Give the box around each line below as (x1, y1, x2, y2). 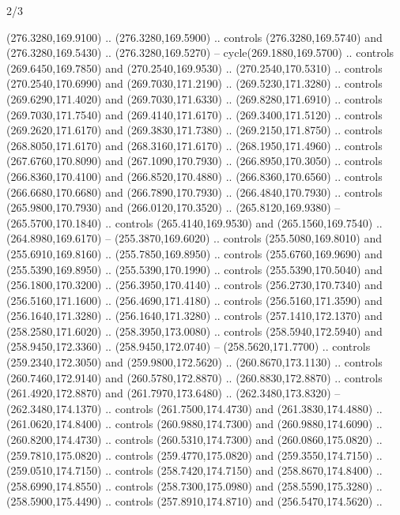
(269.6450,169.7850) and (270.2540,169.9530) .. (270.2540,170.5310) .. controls (6, 59, 383, 76)
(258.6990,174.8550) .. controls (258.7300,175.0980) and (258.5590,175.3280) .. (6, 477, 383, 494)
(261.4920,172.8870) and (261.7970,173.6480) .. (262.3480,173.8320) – (6, 385, 341, 401)
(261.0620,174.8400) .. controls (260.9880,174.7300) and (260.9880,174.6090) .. (6, 415, 383, 432)
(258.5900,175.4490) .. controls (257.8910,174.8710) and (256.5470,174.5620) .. (6, 493, 383, 509)
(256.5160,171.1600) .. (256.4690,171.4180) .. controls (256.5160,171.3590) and (6, 291, 383, 308)
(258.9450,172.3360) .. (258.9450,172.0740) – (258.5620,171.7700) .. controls (6, 338, 371, 355)
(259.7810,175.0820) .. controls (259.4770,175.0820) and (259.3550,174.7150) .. (6, 446, 383, 463)
